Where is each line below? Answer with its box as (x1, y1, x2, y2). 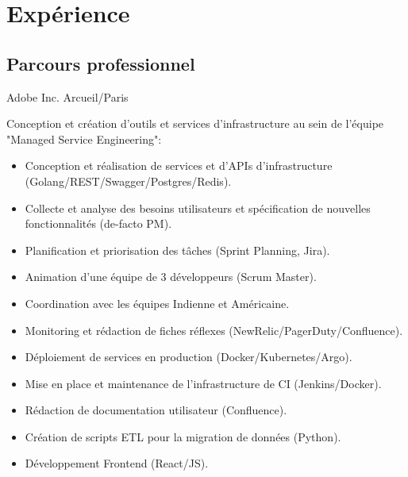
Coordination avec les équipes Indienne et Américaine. (25, 294, 290, 311)
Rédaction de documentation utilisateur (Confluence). (25, 402, 287, 418)
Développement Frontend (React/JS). (25, 455, 209, 471)
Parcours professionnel (6, 51, 195, 75)
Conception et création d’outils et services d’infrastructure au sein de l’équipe (6, 115, 384, 132)
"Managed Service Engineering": (6, 130, 162, 147)
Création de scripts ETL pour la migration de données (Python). (25, 428, 341, 444)
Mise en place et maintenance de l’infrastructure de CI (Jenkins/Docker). (25, 375, 382, 391)
